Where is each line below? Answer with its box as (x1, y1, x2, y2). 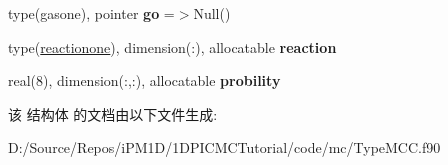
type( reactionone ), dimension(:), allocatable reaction (8, 36, 337, 57)
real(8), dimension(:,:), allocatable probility (8, 70, 281, 91)
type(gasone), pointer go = (8, 3, 175, 23)
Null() (193, 3, 231, 23)
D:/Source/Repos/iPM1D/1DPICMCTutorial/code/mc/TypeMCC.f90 (8, 137, 441, 158)
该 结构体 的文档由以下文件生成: (8, 103, 218, 124)
